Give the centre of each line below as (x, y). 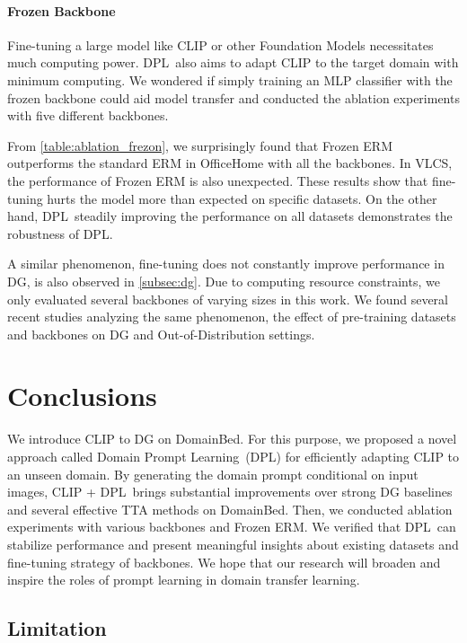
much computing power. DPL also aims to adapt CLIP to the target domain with (233, 62)
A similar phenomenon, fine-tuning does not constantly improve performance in (226, 264)
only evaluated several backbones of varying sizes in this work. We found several (228, 299)
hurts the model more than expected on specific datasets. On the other (242, 198)
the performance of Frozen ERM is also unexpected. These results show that (218, 180)
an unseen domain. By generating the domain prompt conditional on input (213, 474)
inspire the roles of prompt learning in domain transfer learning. (184, 580)
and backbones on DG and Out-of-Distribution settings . (161, 334)
